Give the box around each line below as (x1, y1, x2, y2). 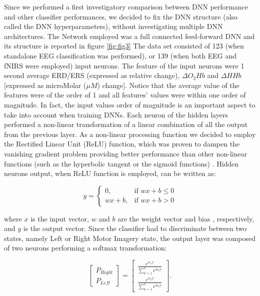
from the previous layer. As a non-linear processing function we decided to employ (4, 128, 256, 139)
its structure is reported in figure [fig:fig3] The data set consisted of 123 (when (4, 40, 244, 51)
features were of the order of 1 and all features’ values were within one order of (4, 89, 246, 100)
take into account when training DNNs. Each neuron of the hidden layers (4, 109, 228, 119)
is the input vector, (30, 213, 89, 223)
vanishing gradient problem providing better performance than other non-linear (4, 148, 247, 158)
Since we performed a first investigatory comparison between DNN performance (4, 1, 248, 11)
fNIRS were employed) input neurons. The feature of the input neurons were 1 (4, 60, 244, 70)
